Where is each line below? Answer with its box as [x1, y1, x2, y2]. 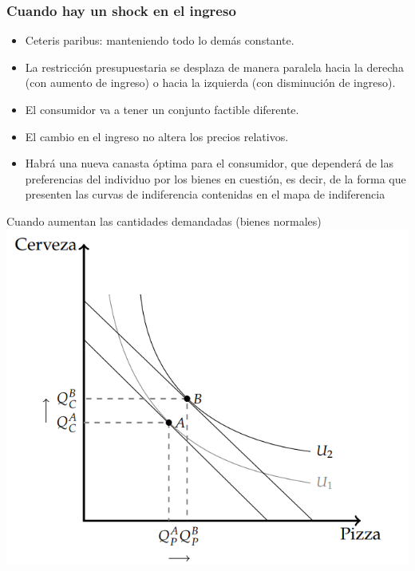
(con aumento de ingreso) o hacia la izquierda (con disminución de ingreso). [25, 74, 396, 91]
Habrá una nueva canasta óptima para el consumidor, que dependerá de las [25, 155, 394, 171]
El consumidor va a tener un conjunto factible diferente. [25, 101, 299, 117]
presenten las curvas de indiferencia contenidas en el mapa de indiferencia [25, 186, 385, 203]
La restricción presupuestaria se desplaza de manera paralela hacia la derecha [25, 58, 404, 75]
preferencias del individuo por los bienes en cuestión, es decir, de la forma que [25, 170, 406, 187]
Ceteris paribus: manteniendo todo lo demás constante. [25, 32, 294, 49]
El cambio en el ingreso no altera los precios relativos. [25, 128, 289, 144]
